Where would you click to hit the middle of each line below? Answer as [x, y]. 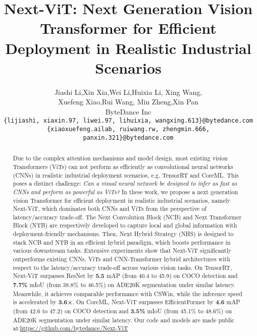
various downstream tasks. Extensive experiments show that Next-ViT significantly [122, 250]
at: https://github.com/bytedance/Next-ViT [70, 328]
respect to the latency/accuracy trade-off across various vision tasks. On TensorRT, [122, 267]
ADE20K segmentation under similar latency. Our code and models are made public [124, 320]
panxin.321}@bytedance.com [128, 137]
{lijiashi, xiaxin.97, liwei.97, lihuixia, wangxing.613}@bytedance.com [128, 121]
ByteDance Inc [128, 111]
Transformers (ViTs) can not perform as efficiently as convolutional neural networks [123, 166]
